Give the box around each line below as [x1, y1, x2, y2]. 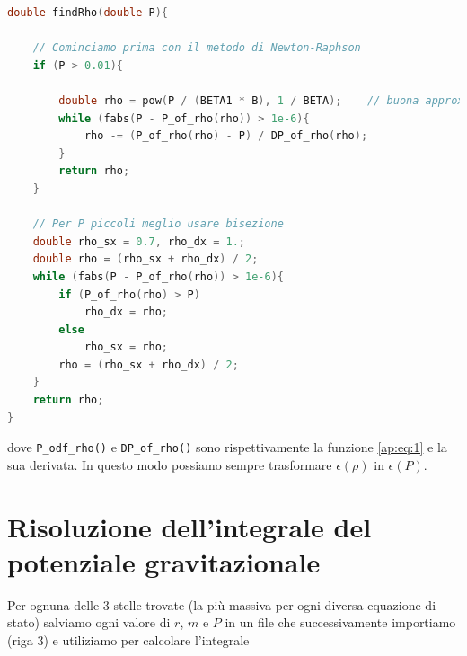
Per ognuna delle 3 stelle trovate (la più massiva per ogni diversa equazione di [7, 595, 436, 614]
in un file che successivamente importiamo [225, 613, 456, 632]
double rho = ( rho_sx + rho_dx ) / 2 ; [32, 253, 259, 266]
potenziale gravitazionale [7, 543, 321, 580]
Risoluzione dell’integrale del [7, 508, 372, 545]
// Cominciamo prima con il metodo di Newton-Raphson [32, 41, 361, 55]
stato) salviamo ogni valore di [7, 613, 171, 632]
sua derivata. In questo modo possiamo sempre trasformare [7, 455, 332, 474]
